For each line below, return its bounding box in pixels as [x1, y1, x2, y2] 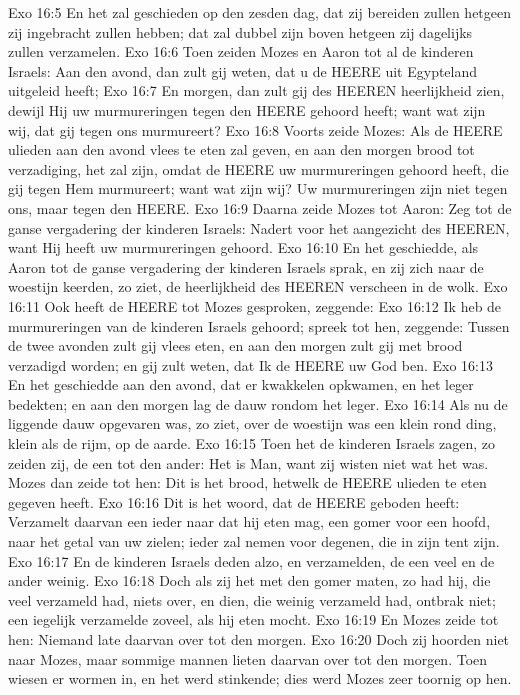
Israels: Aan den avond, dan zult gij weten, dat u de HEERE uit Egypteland [8, 60, 478, 81]
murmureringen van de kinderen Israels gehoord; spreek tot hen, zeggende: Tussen [8, 315, 510, 336]
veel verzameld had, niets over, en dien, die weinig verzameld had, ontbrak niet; [8, 589, 496, 610]
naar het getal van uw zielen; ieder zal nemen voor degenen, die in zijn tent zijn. [8, 531, 500, 552]
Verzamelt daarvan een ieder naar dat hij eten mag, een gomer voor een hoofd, [8, 511, 491, 532]
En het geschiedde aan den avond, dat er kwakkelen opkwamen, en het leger [8, 374, 474, 395]
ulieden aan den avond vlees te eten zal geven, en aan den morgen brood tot [8, 139, 475, 160]
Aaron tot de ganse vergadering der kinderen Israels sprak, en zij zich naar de [8, 256, 484, 277]
